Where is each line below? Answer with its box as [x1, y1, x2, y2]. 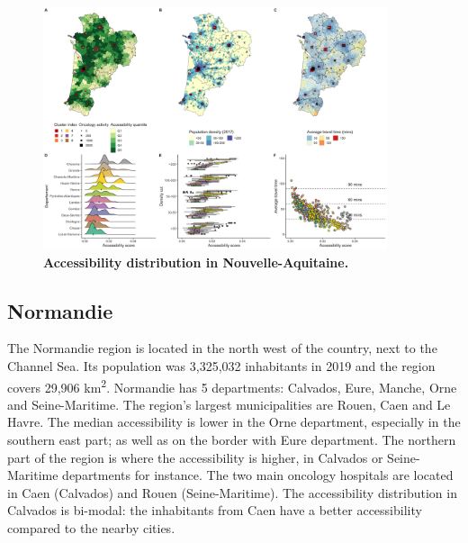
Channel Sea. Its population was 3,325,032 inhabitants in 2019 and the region [7, 357, 436, 376]
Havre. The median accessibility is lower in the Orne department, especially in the [7, 412, 461, 431]
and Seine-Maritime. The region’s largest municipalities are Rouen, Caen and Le [7, 394, 451, 413]
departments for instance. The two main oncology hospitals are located [62, 466, 454, 484]
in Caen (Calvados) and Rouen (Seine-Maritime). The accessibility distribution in [7, 483, 457, 502]
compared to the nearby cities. [7, 519, 175, 538]
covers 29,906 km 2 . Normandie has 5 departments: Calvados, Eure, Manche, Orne [7, 375, 457, 396]
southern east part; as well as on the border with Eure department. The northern [7, 430, 456, 449]
